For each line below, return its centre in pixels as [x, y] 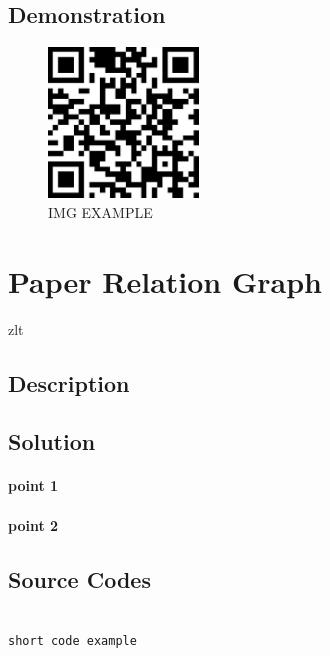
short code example [72, 641]
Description [69, 382]
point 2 [33, 524]
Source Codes [79, 578]
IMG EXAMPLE [100, 211]
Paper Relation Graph [165, 280]
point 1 [33, 485]
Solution [52, 441]
